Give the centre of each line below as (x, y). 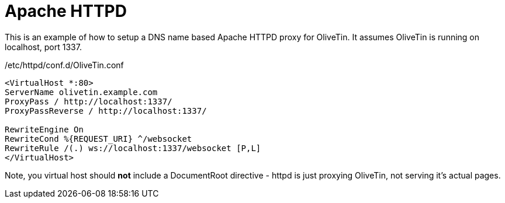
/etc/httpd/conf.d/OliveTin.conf (64, 65)
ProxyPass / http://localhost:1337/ (89, 101)
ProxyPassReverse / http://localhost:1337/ (106, 111)
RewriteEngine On (44, 129)
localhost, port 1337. (43, 47)
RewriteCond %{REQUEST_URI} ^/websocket (98, 139)
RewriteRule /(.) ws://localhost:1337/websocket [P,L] (133, 148)
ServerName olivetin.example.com (81, 92)
